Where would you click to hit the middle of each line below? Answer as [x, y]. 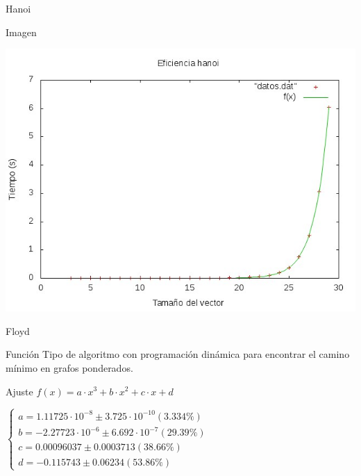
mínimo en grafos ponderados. [69, 367]
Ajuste [19, 391]
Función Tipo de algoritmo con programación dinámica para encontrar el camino [178, 354]
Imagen [21, 32]
